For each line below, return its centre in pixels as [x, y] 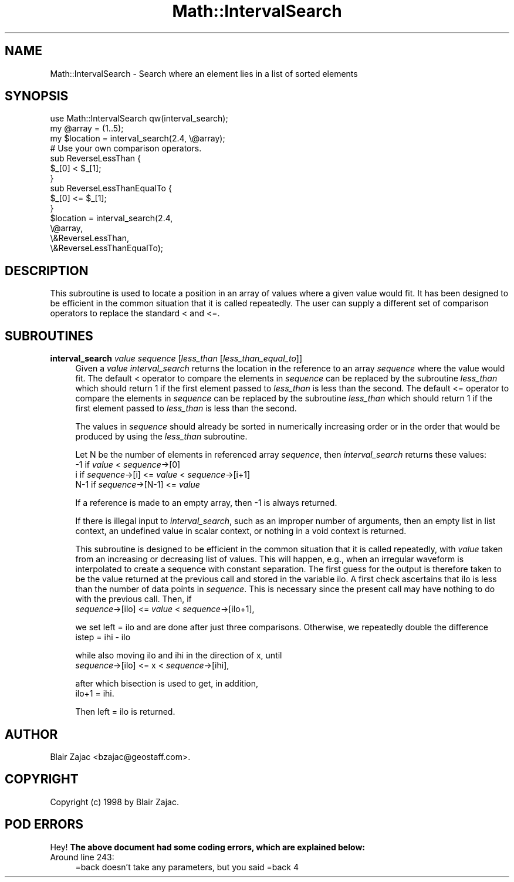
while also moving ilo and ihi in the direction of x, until [179, 655]
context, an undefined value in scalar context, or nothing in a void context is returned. [241, 531]
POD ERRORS [44, 824]
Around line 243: [82, 857]
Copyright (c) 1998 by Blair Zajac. [114, 802]
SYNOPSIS [37, 96]
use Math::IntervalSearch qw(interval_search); [139, 119]
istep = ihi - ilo [103, 637]
